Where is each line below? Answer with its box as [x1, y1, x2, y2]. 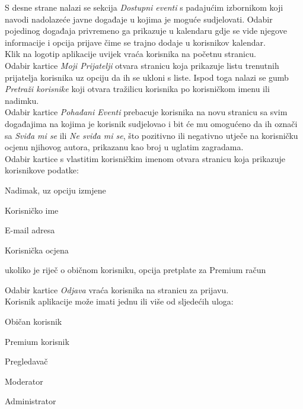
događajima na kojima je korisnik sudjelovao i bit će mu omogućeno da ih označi [5, 117, 298, 129]
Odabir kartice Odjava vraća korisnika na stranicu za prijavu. [5, 283, 229, 296]
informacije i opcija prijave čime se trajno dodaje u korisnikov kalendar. [5, 36, 266, 48]
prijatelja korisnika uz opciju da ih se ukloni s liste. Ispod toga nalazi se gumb [5, 71, 289, 83]
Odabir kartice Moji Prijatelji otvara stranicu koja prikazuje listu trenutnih [5, 59, 279, 71]
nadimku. [5, 94, 39, 106]
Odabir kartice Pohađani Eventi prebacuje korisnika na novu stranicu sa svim [5, 106, 288, 118]
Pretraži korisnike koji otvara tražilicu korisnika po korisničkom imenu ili [5, 83, 270, 95]
